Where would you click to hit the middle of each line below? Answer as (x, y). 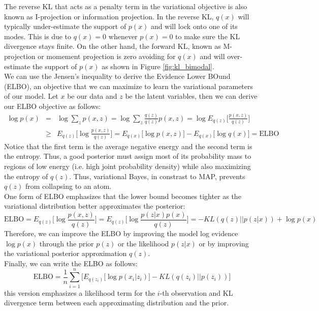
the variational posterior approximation (66, 253)
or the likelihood (143, 243)
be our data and (92, 96)
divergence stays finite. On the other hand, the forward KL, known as (113, 46)
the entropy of (26, 176)
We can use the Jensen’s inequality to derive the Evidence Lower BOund (117, 76)
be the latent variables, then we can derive (191, 96)
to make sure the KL (208, 36)
